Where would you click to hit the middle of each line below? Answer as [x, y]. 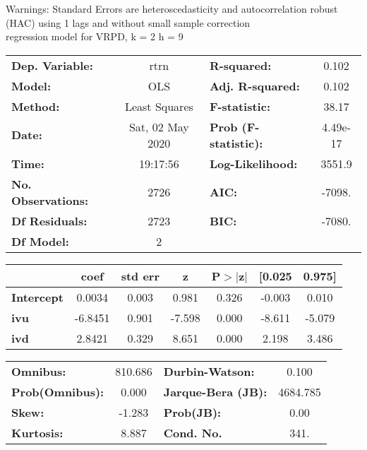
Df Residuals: [49, 220]
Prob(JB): [192, 412]
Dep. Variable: [52, 65]
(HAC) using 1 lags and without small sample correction [128, 22]
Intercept [37, 297]
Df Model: [40, 241]
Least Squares [159, 106]
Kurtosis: [37, 432]
